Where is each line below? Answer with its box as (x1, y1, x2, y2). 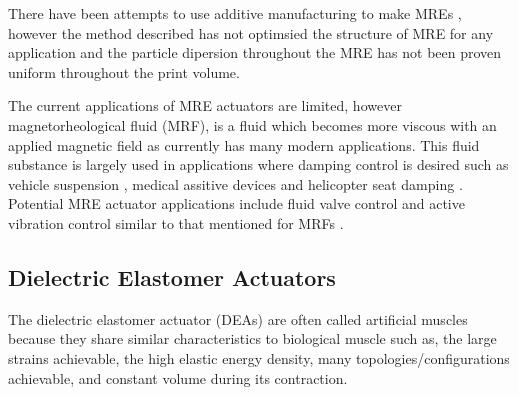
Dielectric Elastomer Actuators (8, 261, 336, 292)
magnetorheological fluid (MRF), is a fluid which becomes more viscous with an (8, 114, 497, 135)
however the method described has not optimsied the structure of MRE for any (8, 22, 494, 43)
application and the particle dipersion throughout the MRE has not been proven (8, 42, 502, 63)
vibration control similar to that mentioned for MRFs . (8, 212, 344, 233)
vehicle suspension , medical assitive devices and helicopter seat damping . (8, 173, 463, 194)
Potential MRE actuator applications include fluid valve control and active (8, 193, 465, 214)
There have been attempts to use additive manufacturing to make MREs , (8, 3, 462, 23)
